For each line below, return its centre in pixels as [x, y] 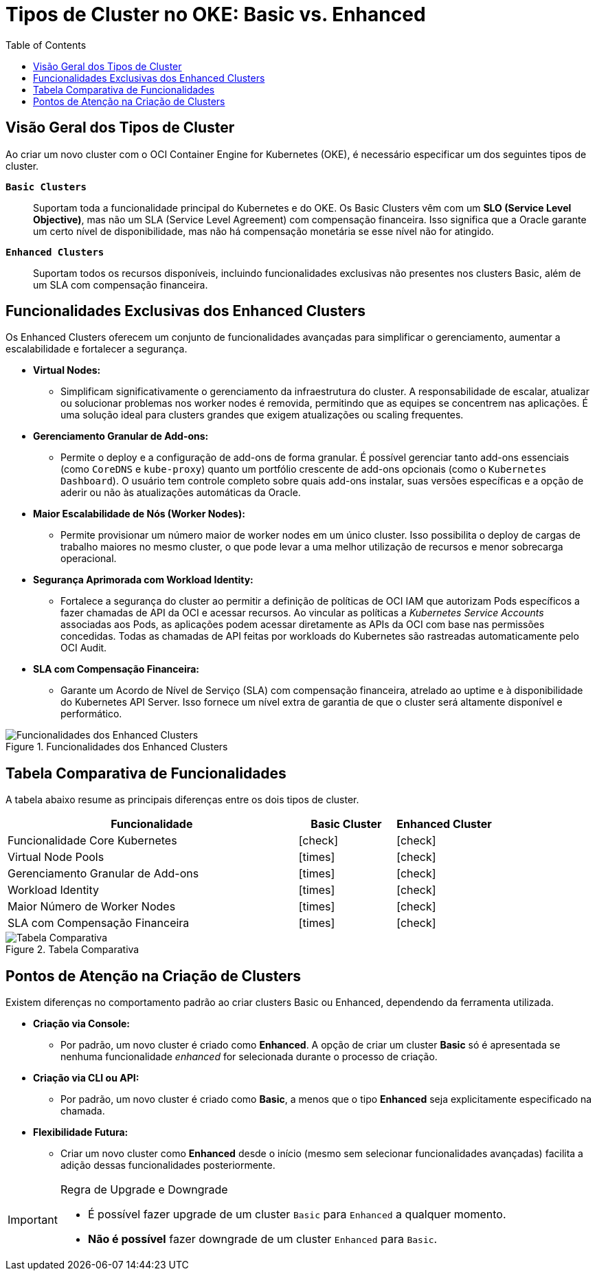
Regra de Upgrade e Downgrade [144, 1190]
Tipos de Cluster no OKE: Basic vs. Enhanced [216, 14]
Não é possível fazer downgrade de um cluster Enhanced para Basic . [262, 1239]
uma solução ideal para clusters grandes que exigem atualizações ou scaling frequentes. [262, 415]
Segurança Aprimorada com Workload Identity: [143, 580]
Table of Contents [46, 45]
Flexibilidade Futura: [81, 1132]
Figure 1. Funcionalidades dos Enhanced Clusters [117, 747]
